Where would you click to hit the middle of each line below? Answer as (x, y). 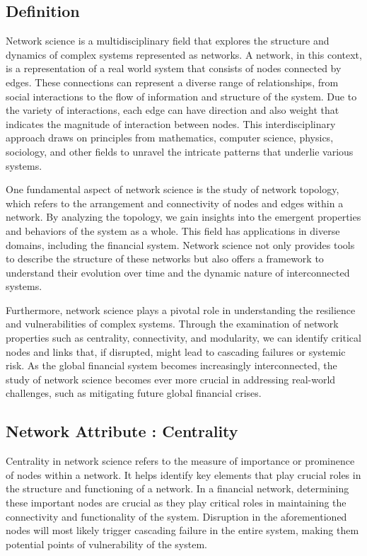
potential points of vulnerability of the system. (106, 544)
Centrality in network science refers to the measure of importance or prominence (180, 461)
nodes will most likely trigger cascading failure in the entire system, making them (182, 530)
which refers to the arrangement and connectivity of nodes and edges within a (175, 203)
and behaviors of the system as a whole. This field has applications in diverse (173, 230)
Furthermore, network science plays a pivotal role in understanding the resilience (181, 309)
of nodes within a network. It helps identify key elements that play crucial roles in (183, 474)
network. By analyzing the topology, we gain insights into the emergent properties (183, 217)
